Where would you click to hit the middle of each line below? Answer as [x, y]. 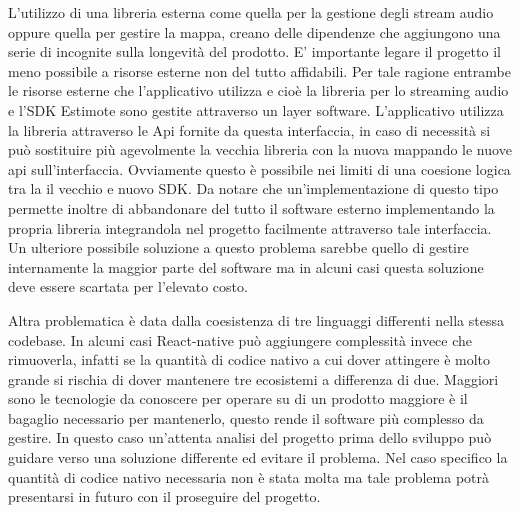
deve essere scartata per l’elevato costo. [128, 286]
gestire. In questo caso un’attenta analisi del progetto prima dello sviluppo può [250, 437]
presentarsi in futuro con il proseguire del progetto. [164, 496]
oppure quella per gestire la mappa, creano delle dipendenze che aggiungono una [254, 31]
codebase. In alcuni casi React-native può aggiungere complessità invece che [240, 339]
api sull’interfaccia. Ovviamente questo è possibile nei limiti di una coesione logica [259, 168]
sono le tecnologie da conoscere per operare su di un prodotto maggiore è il [238, 398]
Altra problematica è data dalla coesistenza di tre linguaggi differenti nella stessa [256, 319]
